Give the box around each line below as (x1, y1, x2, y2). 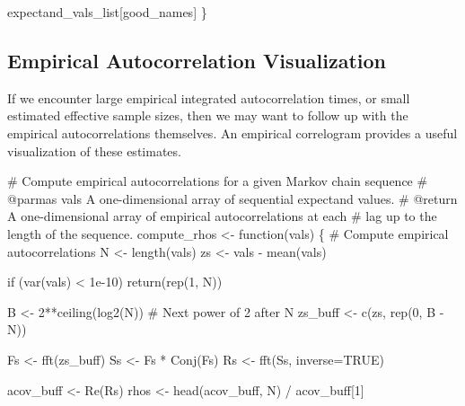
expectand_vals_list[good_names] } (7, 3, 207, 21)
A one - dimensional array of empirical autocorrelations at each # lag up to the (7, 207, 437, 225)
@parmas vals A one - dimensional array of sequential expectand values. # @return (7, 189, 458, 207)
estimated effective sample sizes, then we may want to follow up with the (7, 106, 408, 125)
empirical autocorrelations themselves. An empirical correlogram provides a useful (7, 123, 458, 142)
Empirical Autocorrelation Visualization (7, 46, 387, 74)
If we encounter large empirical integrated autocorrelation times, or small (7, 88, 410, 107)
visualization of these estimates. (7, 141, 181, 160)
